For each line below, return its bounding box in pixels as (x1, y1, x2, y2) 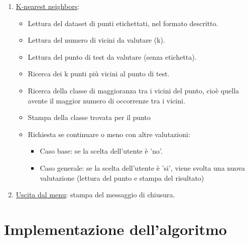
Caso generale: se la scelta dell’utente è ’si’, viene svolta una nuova (40, 162, 245, 173)
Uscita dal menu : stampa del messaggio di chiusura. (16, 189, 175, 200)
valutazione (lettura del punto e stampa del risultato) (40, 172, 204, 183)
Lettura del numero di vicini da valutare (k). (28, 35, 165, 45)
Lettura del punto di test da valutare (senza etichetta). (28, 51, 197, 62)
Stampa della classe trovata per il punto (28, 112, 151, 123)
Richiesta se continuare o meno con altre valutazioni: (28, 129, 190, 139)
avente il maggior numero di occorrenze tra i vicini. (28, 95, 185, 105)
